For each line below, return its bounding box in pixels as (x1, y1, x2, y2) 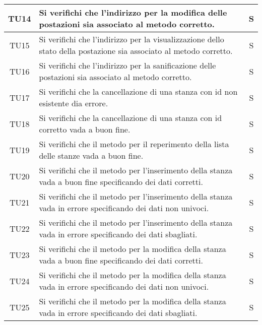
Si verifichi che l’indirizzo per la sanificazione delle (39, 59, 216, 71)
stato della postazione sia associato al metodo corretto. (39, 45, 233, 56)
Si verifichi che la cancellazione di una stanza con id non (39, 86, 238, 97)
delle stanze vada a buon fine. (39, 150, 144, 161)
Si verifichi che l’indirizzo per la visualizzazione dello (39, 33, 224, 45)
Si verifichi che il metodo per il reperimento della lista (39, 138, 229, 150)
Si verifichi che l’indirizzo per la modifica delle (39, 7, 227, 18)
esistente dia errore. (39, 97, 108, 109)
